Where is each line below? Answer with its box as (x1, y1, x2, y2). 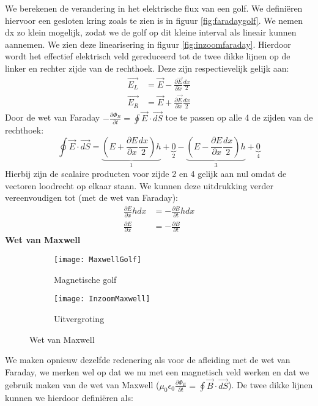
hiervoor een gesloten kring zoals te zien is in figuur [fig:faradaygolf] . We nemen (5, 13, 303, 26)
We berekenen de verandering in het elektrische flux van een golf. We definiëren (5, 2, 303, 14)
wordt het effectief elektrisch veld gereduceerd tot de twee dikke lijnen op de (5, 50, 290, 62)
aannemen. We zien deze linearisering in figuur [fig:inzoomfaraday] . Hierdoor (5, 37, 291, 50)
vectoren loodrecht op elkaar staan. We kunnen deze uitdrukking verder (5, 179, 274, 192)
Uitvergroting (54, 312, 105, 325)
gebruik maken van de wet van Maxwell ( (5, 378, 160, 391)
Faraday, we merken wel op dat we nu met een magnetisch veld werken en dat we (5, 365, 309, 378)
